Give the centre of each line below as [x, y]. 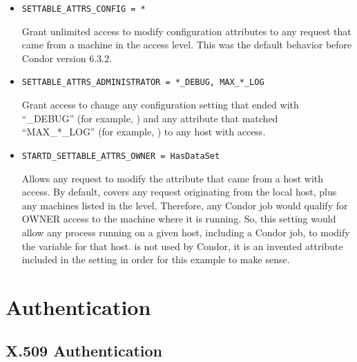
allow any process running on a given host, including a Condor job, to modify [186, 232]
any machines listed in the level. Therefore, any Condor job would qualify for [185, 205]
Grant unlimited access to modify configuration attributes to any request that [186, 31]
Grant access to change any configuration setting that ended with [160, 105]
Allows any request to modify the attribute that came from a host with [173, 178]
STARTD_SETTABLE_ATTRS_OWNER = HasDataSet [121, 156]
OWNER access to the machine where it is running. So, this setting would [179, 219]
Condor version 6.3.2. [67, 58]
